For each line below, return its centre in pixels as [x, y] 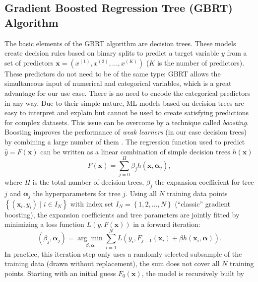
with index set [92, 203]
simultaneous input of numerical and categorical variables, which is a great [118, 83]
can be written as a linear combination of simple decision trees [135, 151]
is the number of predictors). [201, 62]
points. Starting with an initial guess [60, 273]
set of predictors [29, 62]
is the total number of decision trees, [88, 182]
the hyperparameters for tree [77, 193]
